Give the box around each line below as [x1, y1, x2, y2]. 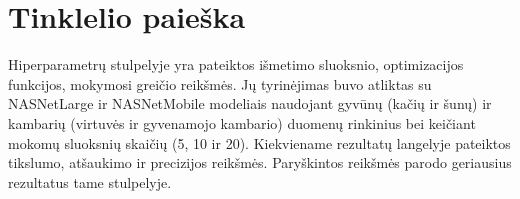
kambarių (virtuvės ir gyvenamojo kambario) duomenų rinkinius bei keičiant [8, 112, 476, 133]
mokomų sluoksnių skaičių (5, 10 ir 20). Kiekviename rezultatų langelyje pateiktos [8, 132, 511, 153]
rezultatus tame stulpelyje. [8, 171, 172, 192]
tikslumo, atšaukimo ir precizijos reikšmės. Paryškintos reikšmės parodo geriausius [8, 152, 512, 173]
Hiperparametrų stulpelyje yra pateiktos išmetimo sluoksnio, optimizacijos [8, 54, 464, 75]
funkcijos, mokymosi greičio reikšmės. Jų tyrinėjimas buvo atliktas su [8, 73, 432, 94]
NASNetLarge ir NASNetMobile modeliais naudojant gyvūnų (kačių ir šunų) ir [8, 93, 492, 114]
